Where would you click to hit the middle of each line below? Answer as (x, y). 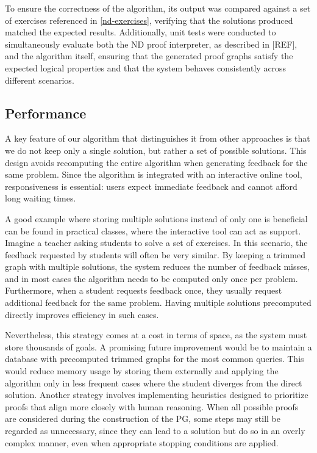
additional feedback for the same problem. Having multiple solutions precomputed (158, 303)
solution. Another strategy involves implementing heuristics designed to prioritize (157, 395)
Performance (46, 113)
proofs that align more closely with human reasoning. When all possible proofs (152, 406)
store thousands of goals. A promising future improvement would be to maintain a (158, 346)
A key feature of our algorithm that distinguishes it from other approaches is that (158, 138)
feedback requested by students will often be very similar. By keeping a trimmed (155, 254)
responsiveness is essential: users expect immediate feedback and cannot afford (151, 186)
